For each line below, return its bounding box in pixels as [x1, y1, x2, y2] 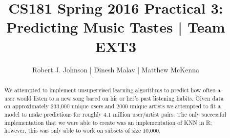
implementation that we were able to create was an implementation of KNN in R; [4, 118, 212, 126]
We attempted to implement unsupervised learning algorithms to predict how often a [4, 86, 221, 94]
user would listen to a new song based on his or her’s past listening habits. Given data [4, 94, 224, 102]
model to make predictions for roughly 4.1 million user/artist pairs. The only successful [4, 110, 226, 118]
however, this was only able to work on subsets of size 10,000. [4, 126, 161, 135]
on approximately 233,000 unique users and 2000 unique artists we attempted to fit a [4, 102, 221, 110]
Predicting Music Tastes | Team [6, 17, 225, 37]
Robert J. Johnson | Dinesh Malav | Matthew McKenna [32, 64, 200, 74]
